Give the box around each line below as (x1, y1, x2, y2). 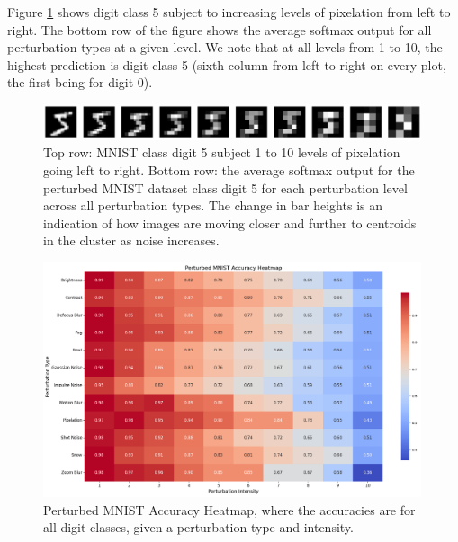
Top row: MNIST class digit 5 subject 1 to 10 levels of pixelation (43, 143, 400, 162)
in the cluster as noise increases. (43, 231, 220, 250)
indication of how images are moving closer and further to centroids (43, 213, 417, 232)
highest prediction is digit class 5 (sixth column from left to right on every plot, (7, 55, 446, 74)
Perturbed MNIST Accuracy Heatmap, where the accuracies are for (43, 500, 416, 519)
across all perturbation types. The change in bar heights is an (43, 196, 382, 215)
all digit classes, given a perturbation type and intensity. (43, 518, 354, 537)
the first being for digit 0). (7, 73, 153, 92)
